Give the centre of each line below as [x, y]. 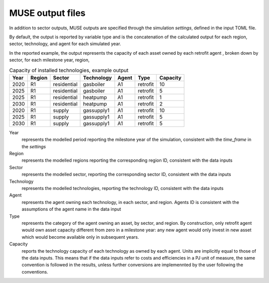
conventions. [35, 272]
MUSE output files [47, 13]
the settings [34, 146]
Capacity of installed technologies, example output [69, 70]
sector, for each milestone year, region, [49, 60]
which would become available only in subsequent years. [80, 237]
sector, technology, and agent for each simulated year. [65, 44]
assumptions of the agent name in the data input [71, 209]
